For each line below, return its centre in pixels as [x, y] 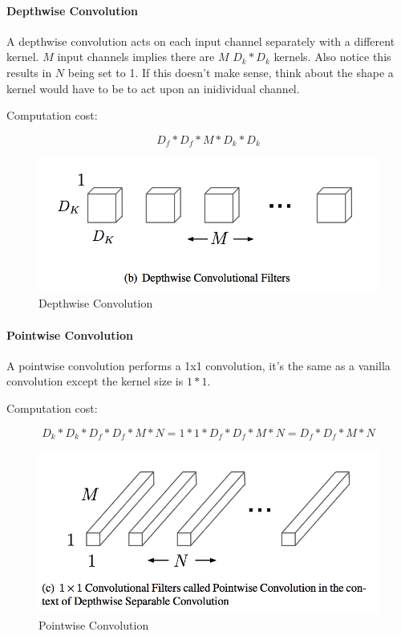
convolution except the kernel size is [95, 381]
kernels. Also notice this [332, 57]
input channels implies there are [136, 57]
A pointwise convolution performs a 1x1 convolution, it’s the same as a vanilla [198, 365]
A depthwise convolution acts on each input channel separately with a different [201, 41]
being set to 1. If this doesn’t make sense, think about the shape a [231, 72]
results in [29, 72]
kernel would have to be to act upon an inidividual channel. [153, 88]
